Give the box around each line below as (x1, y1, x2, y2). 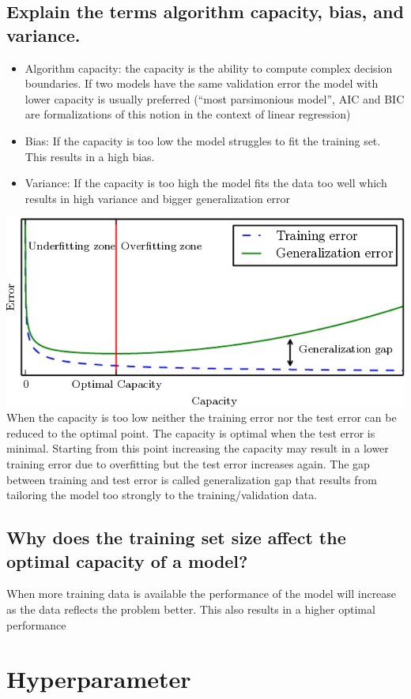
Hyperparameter (6, 663, 191, 695)
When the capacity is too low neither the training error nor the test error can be (6, 409, 397, 426)
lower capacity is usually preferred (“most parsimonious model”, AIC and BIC (25, 90, 405, 107)
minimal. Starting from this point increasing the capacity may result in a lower (6, 440, 389, 457)
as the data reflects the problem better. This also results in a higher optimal (6, 601, 375, 618)
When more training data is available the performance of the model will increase (6, 585, 397, 602)
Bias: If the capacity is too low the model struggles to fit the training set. (25, 132, 381, 148)
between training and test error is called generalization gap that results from (6, 471, 377, 487)
